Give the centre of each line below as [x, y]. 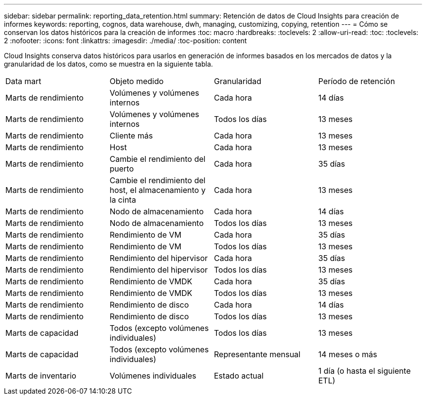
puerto [122, 169]
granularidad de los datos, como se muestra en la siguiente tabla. [108, 64]
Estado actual [239, 376]
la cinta [123, 200]
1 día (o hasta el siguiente [364, 371]
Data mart [23, 81]
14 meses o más [348, 354]
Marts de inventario [41, 376]
